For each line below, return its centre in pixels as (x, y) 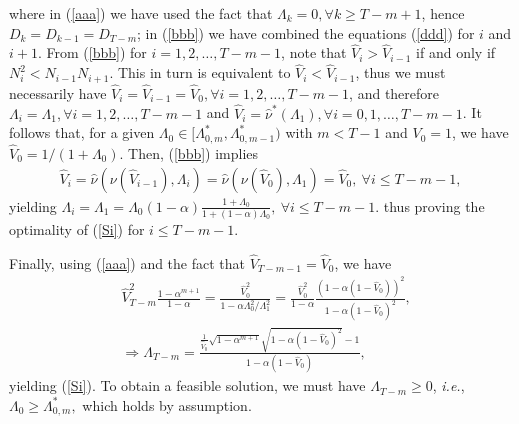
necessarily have (58, 92)
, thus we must (400, 72)
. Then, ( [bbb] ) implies (189, 152)
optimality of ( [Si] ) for (77, 228)
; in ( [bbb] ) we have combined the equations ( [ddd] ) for (306, 32)
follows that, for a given (82, 132)
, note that (314, 52)
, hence (443, 13)
